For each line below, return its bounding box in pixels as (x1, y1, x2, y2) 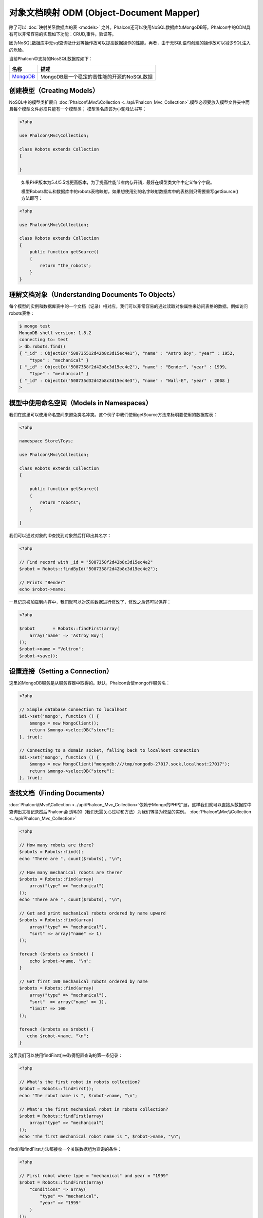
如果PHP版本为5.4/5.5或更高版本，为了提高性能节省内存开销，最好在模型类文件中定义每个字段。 (21, 179, 215, 185)
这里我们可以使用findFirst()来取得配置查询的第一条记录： (9, 1052, 123, 1058)
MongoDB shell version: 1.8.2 (19, 330, 92, 336)
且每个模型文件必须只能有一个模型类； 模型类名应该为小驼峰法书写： (9, 106, 147, 112)
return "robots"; (39, 499, 81, 505)
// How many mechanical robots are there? (19, 870, 122, 875)
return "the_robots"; (39, 263, 92, 268)
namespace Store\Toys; (19, 438, 74, 444)
